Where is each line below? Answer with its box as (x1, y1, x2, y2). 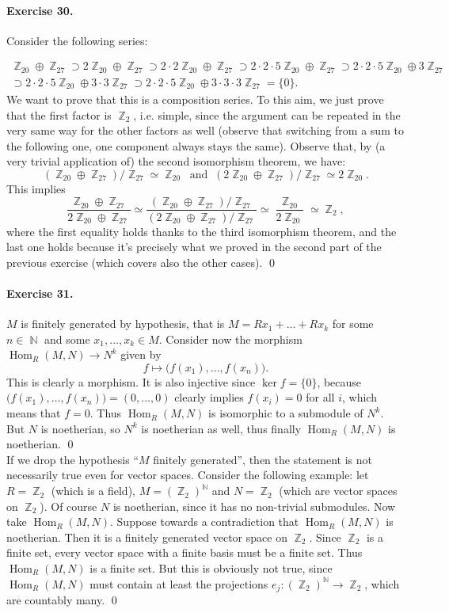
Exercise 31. (6, 284, 74, 301)
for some (332, 315, 374, 332)
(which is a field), (51, 482, 135, 499)
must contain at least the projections (89, 575, 268, 592)
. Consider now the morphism (158, 330, 303, 347)
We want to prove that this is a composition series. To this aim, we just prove (6, 90, 384, 107)
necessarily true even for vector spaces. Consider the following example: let (6, 466, 369, 483)
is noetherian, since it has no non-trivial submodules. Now (112, 497, 396, 514)
